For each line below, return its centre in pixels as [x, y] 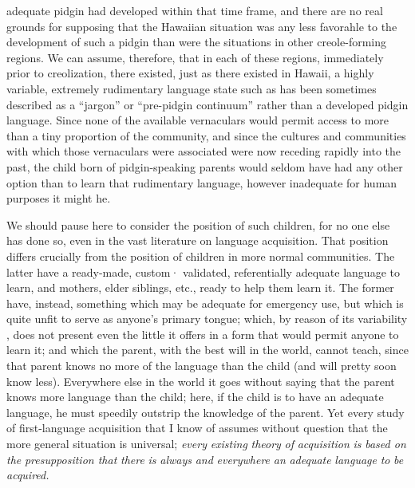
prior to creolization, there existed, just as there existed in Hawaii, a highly [190, 73]
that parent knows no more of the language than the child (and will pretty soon [202, 366]
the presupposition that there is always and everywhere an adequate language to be [205, 459]
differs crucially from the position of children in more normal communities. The [201, 256]
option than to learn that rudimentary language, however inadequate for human [202, 182]
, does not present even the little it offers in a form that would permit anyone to [203, 334]
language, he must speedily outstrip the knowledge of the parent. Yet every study [206, 412]
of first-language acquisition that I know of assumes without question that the [197, 428]
